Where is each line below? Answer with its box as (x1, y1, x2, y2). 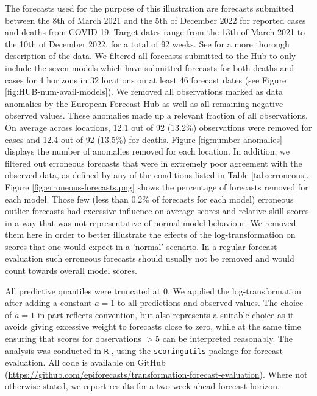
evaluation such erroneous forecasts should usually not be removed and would (5, 252, 294, 265)
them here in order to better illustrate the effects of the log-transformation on (5, 228, 296, 241)
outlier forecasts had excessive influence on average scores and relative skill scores (5, 204, 309, 217)
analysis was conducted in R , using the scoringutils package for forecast (5, 344, 283, 356)
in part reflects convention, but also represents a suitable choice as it (37, 308, 294, 321)
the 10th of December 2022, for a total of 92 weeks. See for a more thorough (5, 37, 290, 50)
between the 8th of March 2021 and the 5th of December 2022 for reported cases (5, 13, 306, 26)
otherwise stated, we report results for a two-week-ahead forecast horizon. (5, 380, 280, 392)
